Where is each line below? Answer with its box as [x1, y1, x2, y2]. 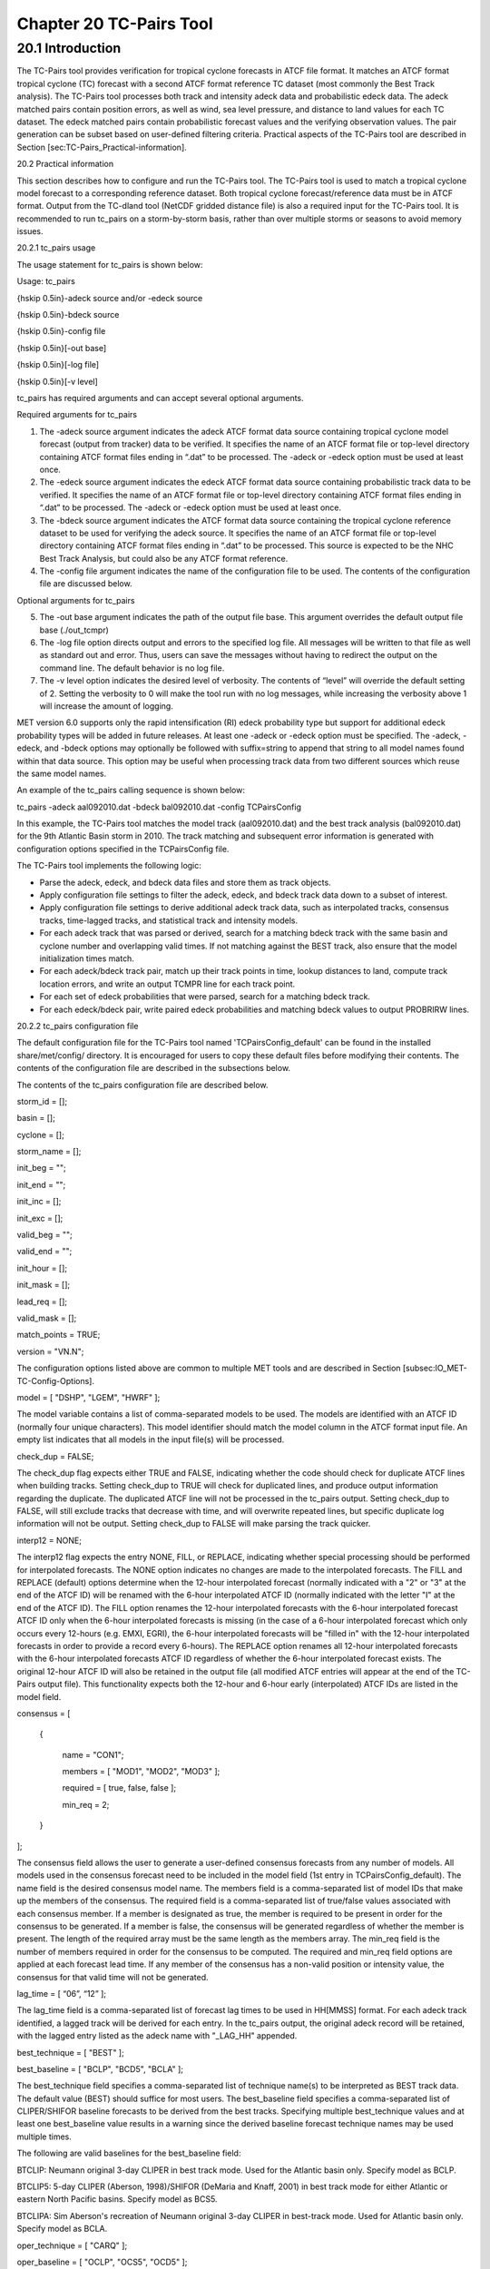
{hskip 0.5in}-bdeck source [16, 309, 120, 320]
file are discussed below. [39, 578, 132, 589]
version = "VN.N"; [16, 1346, 84, 1357]
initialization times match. [39, 953, 135, 964]
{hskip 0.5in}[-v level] [16, 376, 99, 387]
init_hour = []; [16, 1262, 68, 1273]
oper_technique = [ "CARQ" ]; [16, 2240, 128, 2251]
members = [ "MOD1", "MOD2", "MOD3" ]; [62, 1766, 220, 1777]
